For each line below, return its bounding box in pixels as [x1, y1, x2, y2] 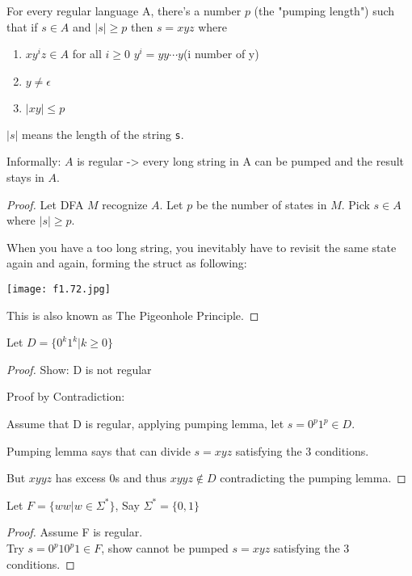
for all [72, 45, 102, 62]
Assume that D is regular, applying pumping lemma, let [6, 415, 284, 432]
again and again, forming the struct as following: [6, 254, 247, 271]
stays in [6, 169, 44, 186]
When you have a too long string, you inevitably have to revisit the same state [6, 238, 397, 255]
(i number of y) [183, 45, 259, 62]
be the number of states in [195, 196, 327, 212]
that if [6, 18, 38, 35]
